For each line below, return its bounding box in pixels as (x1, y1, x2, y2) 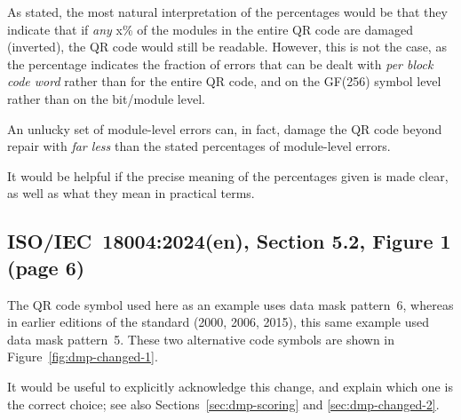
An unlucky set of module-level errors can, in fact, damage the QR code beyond (7, 119, 442, 138)
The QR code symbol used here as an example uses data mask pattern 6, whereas (7, 295, 454, 313)
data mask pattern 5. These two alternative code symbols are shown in (7, 329, 395, 348)
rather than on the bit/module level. (7, 89, 205, 107)
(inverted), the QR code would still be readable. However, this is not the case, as (7, 37, 447, 56)
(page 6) (7, 253, 85, 281)
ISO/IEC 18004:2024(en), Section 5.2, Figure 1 (7, 227, 451, 255)
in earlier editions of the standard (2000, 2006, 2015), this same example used (7, 313, 429, 331)
